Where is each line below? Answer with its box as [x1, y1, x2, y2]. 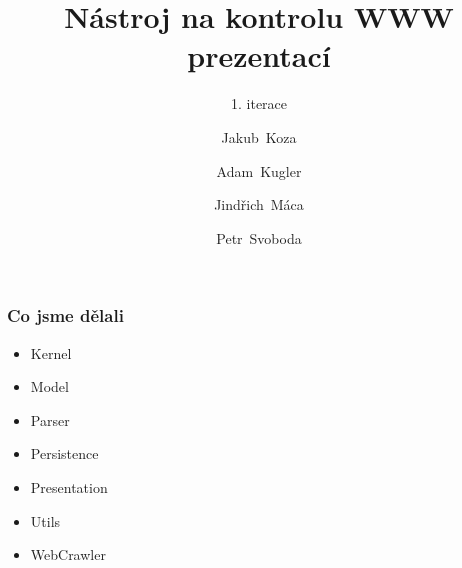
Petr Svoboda [216, 227, 302, 248]
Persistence [30, 443, 99, 464]
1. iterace [230, 93, 288, 114]
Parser [30, 409, 70, 430]
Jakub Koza [221, 126, 297, 147]
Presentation [30, 476, 108, 497]
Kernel [30, 342, 72, 363]
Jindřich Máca [214, 194, 304, 215]
